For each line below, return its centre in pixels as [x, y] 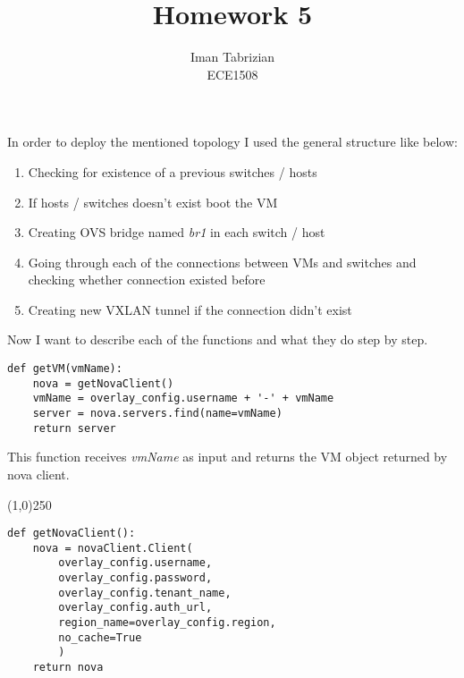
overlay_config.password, [135, 578]
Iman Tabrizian [232, 57]
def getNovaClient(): [72, 534]
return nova [68, 668]
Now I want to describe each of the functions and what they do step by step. [218, 339]
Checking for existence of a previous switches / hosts [173, 171]
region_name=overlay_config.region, [167, 623]
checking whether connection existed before [147, 280]
